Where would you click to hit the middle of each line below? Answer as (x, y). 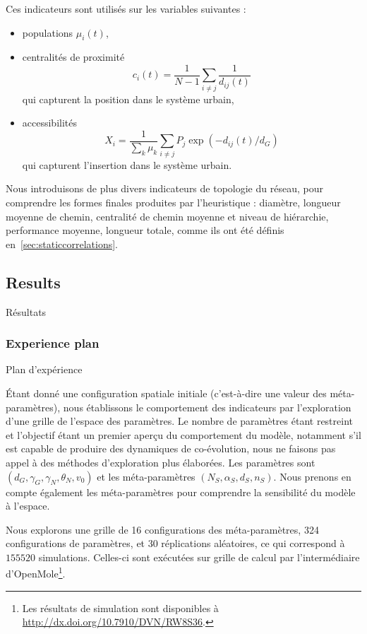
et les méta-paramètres (146, 476)
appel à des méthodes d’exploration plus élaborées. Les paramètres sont (161, 462)
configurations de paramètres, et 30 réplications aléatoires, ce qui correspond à (175, 543)
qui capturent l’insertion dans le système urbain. (127, 164)
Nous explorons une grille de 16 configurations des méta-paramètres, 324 (162, 529)
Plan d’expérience (44, 369)
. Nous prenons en (312, 476)
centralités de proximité (73, 57)
